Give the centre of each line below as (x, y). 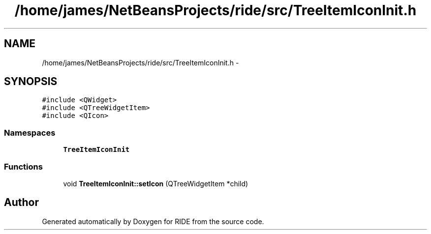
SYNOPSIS (31, 82)
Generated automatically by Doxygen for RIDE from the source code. (153, 221)
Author (21, 203)
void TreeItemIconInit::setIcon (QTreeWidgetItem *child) (156, 183)
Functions (23, 166)
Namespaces (30, 132)
